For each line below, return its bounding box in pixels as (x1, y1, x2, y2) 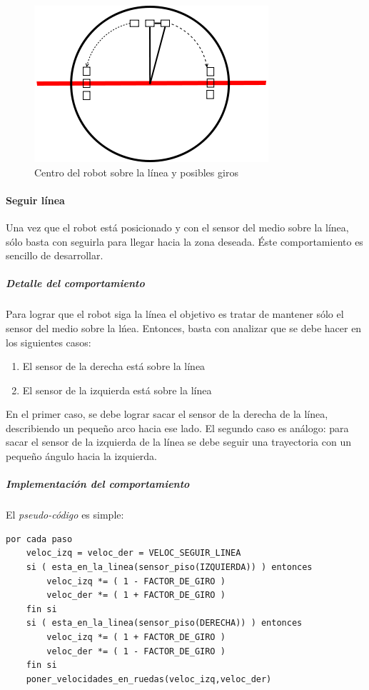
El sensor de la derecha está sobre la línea (22, 359, 206, 374)
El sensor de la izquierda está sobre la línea (22, 382, 212, 397)
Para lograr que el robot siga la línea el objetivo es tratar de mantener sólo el (6, 306, 344, 321)
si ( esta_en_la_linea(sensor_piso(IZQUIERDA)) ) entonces (26, 562, 313, 573)
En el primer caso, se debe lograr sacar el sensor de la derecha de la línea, (6, 406, 328, 421)
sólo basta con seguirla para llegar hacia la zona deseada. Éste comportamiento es (6, 234, 363, 249)
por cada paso (6, 534, 73, 544)
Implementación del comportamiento (6, 476, 190, 491)
